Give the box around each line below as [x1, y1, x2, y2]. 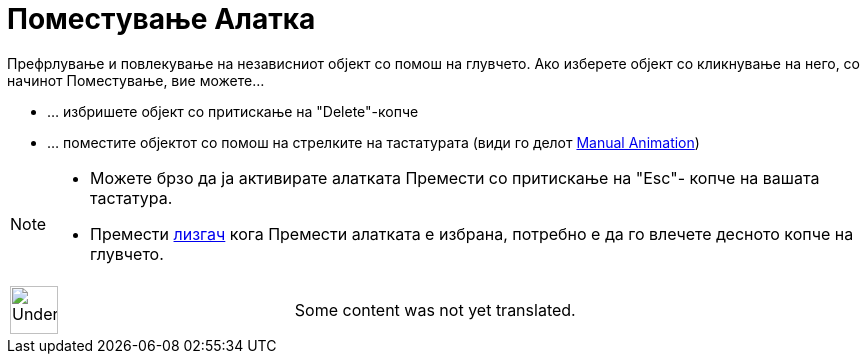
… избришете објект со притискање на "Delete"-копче [47, 102, 419, 120]
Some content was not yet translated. [294, 299, 576, 320]
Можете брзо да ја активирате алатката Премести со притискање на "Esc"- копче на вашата [90, 167, 820, 188]
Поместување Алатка [7, 2, 316, 36]
